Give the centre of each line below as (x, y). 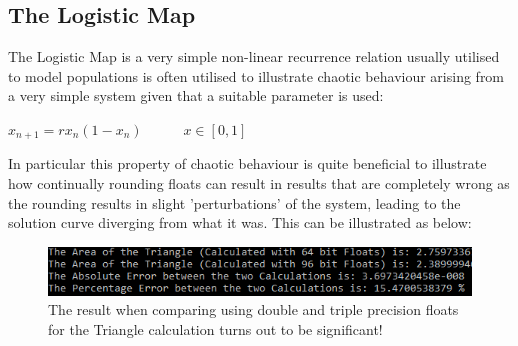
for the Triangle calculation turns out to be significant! (215, 329)
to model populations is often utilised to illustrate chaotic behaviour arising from (256, 75)
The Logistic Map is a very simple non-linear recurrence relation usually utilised (254, 56)
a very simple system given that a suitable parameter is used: (196, 95)
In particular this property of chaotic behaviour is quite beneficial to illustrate (247, 163)
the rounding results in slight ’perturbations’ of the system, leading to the (234, 202)
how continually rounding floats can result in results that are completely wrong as (259, 183)
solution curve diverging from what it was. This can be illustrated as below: (240, 222)
